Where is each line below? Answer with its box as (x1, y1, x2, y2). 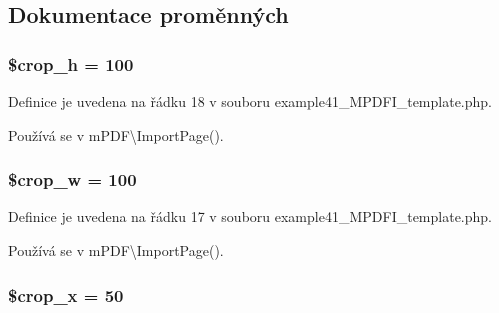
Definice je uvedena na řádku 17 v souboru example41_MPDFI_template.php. (8, 206, 492, 227)
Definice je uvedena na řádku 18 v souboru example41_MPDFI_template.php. (8, 91, 492, 111)
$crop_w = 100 (8, 167, 137, 192)
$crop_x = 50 (8, 282, 124, 307)
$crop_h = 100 (8, 51, 134, 76)
